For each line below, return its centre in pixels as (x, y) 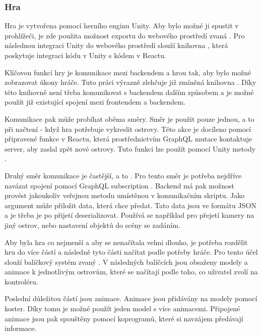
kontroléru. (21, 281)
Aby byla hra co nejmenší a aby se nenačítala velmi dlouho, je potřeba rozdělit (126, 242)
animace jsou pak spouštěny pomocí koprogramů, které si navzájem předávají (124, 318)
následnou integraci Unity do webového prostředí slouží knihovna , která (116, 45)
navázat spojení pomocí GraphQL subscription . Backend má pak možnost (119, 185)
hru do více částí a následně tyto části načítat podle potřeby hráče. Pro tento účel (131, 252)
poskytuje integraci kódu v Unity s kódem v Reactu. (85, 55)
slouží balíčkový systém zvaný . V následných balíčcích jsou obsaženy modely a (126, 261)
